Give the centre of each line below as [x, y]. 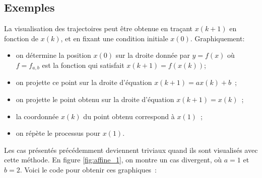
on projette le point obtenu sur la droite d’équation [95, 99]
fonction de [21, 38]
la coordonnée [37, 116]
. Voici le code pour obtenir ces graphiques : [88, 169]
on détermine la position [53, 55]
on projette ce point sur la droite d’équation [84, 82]
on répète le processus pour [58, 133]
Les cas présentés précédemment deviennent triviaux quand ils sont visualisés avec [131, 150]
